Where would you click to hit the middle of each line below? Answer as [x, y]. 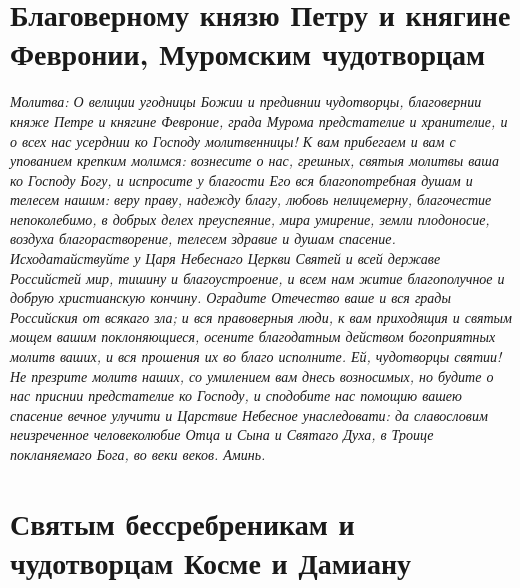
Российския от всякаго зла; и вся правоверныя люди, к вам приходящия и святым [261, 316]
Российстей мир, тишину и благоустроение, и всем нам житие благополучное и [257, 277]
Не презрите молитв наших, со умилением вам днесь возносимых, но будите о [252, 375]
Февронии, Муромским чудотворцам [248, 53]
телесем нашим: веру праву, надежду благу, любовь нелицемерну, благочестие [251, 199]
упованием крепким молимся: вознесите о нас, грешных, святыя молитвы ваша [254, 160]
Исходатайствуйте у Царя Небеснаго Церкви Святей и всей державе [225, 258]
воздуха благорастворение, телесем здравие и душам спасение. [203, 238]
